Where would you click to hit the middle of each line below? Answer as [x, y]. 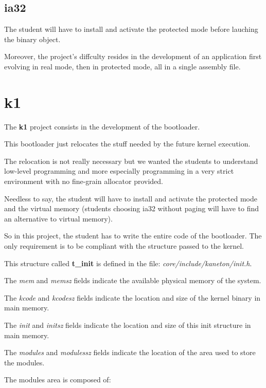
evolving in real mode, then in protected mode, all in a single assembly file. [122, 66]
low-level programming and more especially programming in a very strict [119, 171]
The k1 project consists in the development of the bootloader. [102, 126]
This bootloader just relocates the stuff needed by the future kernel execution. [127, 144]
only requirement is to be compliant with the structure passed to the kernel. [124, 246]
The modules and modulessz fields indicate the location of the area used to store [130, 352]
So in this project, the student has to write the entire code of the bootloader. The [133, 236]
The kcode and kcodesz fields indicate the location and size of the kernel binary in [132, 297]
